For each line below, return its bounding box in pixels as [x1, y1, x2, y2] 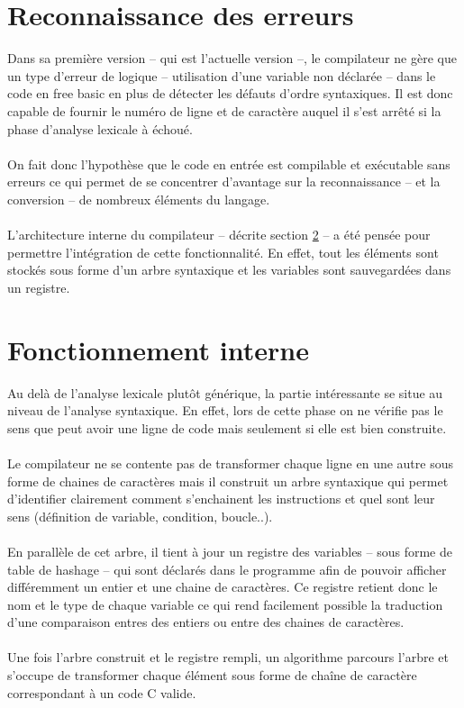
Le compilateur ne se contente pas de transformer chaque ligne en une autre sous [7, 453, 453, 472]
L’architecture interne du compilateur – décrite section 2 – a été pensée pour [7, 225, 431, 244]
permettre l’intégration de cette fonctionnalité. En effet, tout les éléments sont [7, 242, 439, 261]
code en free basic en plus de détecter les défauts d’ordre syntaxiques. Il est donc [7, 84, 453, 103]
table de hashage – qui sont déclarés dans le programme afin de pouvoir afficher [7, 559, 447, 578]
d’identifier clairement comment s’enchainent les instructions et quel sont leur [7, 489, 435, 508]
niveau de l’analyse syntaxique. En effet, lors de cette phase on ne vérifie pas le [7, 401, 443, 420]
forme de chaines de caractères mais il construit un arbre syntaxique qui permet [7, 471, 449, 490]
